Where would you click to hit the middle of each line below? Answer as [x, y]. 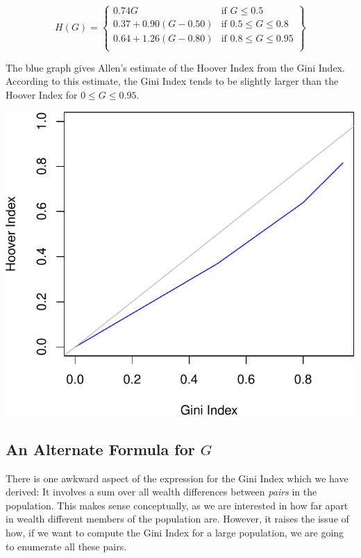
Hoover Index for [42, 94]
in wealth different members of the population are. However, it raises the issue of [177, 519]
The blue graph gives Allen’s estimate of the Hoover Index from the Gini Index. [175, 67]
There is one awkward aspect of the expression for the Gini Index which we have [177, 478]
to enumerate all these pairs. [66, 546]
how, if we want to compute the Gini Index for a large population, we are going [175, 533]
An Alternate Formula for [100, 449]
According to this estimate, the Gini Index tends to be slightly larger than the [172, 81]
